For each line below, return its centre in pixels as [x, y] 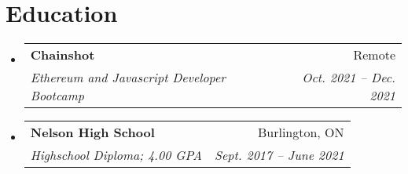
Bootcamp [57, 96]
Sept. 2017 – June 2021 [279, 155]
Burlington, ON [301, 132]
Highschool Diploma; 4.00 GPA [116, 155]
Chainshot [62, 55]
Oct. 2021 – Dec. [349, 78]
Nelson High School [92, 132]
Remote [374, 55]
